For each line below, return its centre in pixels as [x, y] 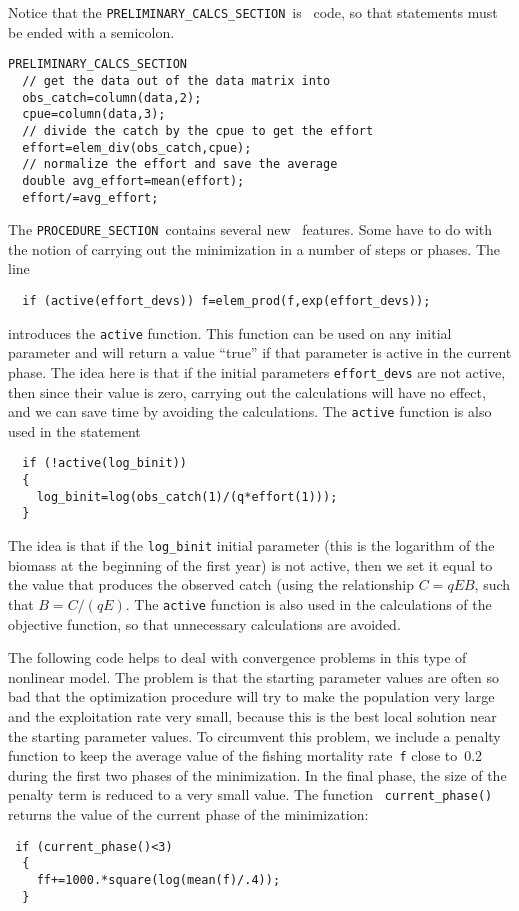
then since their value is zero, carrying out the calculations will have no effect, [247, 391]
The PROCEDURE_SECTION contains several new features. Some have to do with [250, 229]
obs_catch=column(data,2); [112, 97]
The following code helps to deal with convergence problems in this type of [237, 657]
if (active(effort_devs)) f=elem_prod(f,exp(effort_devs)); [226, 301]
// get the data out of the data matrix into [176, 80]
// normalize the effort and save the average [180, 164]
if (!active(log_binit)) [104, 463]
